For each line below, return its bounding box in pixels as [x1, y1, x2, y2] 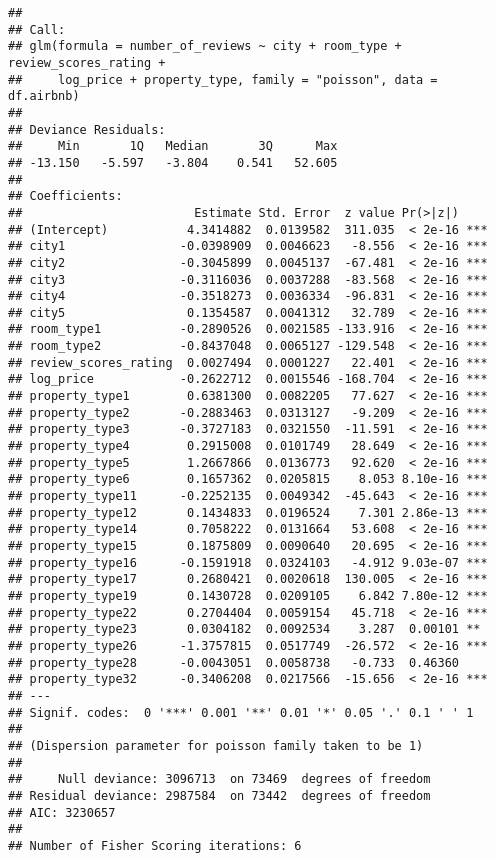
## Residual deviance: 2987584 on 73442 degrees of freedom [8, 788, 431, 803]
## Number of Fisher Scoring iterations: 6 [8, 838, 302, 853]
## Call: [8, 22, 66, 37]
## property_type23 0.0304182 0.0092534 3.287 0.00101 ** [8, 622, 481, 637]
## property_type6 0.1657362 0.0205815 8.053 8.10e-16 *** [8, 472, 488, 487]
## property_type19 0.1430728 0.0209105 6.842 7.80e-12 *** [8, 588, 488, 603]
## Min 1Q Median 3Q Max [8, 139, 338, 154]
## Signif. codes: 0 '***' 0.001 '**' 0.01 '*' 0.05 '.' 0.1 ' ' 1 [8, 705, 474, 720]
